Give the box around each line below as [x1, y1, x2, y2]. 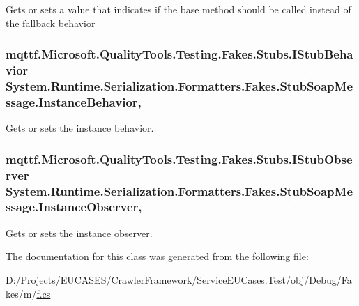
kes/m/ [6, 286, 37, 300]
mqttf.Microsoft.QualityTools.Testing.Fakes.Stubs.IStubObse [6, 150, 353, 167]
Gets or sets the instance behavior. [6, 121, 154, 135]
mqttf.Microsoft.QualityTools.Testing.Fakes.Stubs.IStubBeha [6, 45, 353, 63]
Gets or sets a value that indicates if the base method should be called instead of [6, 2, 351, 16]
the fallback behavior [6, 15, 96, 30]
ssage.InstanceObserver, [6, 198, 142, 215]
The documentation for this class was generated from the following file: [6, 249, 309, 263]
